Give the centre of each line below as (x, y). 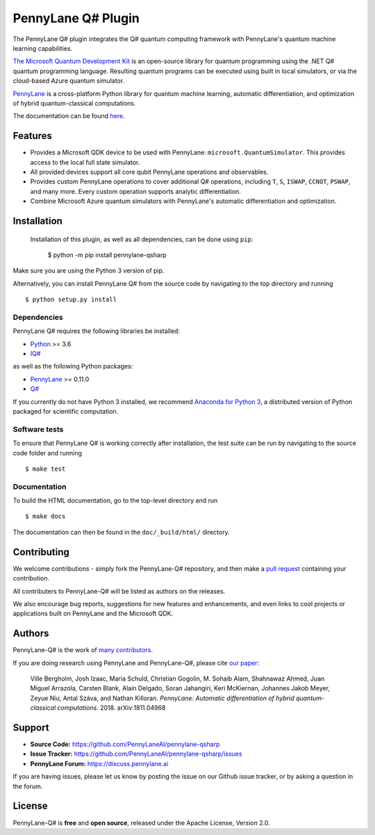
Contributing (41, 552)
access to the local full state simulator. (85, 162)
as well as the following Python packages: (73, 366)
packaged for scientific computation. (66, 411)
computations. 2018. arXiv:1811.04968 (111, 708)
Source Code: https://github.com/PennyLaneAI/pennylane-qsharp (125, 745)
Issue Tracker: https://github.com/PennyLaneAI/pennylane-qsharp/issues (136, 754)
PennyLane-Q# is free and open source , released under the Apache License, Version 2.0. (141, 822)
